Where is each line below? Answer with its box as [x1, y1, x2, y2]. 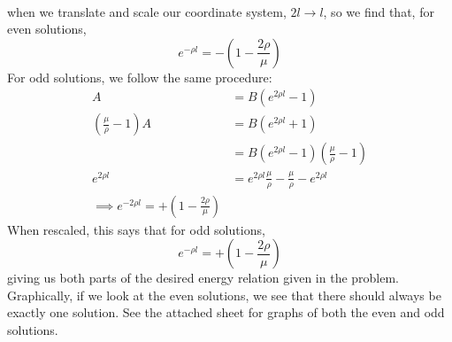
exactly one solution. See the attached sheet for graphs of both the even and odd [7, 303, 445, 322]
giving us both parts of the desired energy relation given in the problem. [7, 268, 400, 287]
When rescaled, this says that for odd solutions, [7, 220, 265, 238]
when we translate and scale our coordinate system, [7, 2, 287, 20]
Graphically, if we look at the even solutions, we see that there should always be [7, 285, 441, 304]
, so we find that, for [323, 2, 434, 20]
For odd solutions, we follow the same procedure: [7, 67, 272, 86]
